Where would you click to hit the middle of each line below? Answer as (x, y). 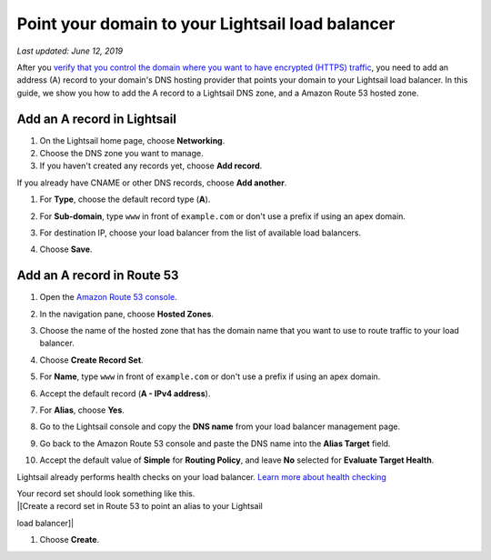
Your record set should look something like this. (106, 493)
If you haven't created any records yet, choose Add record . (151, 166)
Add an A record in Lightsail (97, 119)
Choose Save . (66, 249)
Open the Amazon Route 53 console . (108, 297)
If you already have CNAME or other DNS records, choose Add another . (152, 183)
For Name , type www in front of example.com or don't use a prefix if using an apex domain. (210, 376)
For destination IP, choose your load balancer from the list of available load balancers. (200, 233)
